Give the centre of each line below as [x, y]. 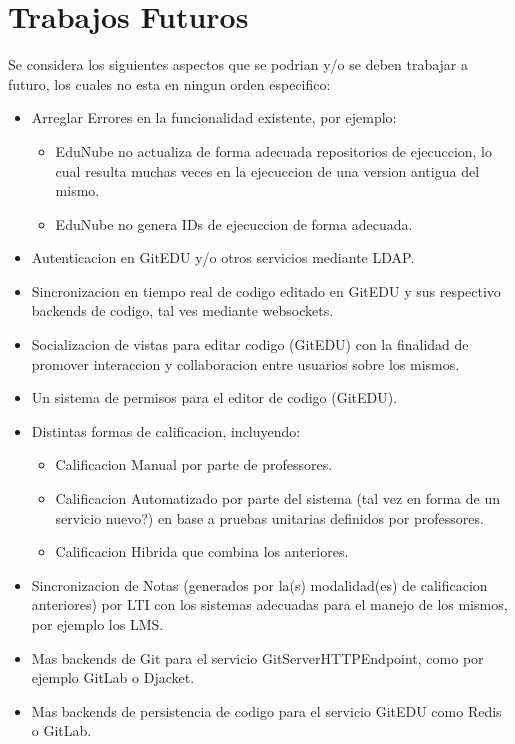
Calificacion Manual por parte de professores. [194, 464]
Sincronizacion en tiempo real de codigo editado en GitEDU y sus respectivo [266, 290]
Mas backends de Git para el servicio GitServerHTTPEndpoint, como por [257, 657]
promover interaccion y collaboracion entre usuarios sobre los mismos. [245, 363]
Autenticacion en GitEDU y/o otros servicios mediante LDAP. [223, 257]
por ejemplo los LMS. [97, 624]
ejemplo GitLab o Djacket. [113, 677]
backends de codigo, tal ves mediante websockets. [182, 310]
